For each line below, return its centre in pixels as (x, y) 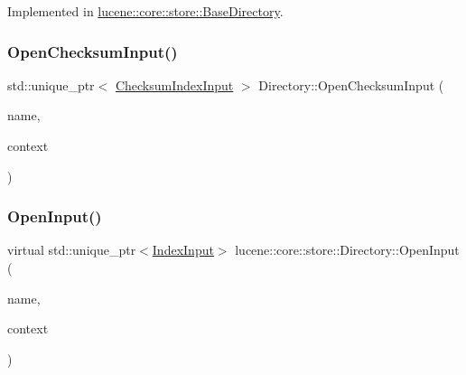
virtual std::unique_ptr (72, 250)
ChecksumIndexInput (174, 84)
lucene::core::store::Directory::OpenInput (347, 250)
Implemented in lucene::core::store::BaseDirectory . (145, 11)
